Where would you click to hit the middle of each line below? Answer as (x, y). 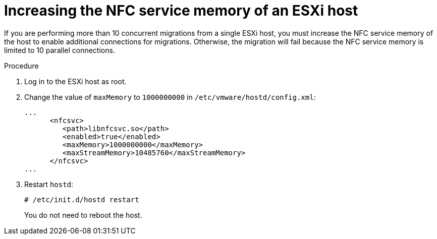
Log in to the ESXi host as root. (75, 81)
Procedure (21, 66)
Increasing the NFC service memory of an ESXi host (181, 11)
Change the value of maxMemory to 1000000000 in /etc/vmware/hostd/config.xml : (170, 97)
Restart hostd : (49, 184)
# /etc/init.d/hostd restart (82, 199)
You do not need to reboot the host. (83, 215)
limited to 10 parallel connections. (60, 50)
